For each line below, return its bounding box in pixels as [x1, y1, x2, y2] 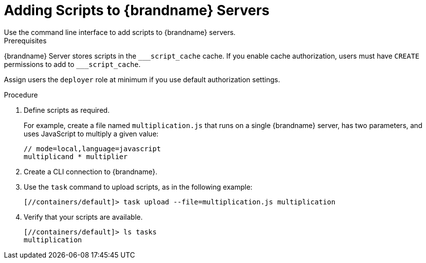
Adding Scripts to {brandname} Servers [4, 2, 270, 19]
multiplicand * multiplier [24, 152, 128, 161]
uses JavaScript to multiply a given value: [24, 129, 159, 138]
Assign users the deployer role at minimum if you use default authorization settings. [4, 75, 280, 84]
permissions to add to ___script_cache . [4, 60, 141, 68]
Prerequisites [4, 36, 47, 45]
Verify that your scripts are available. [24, 212, 143, 221]
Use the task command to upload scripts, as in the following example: [24, 182, 252, 191]
